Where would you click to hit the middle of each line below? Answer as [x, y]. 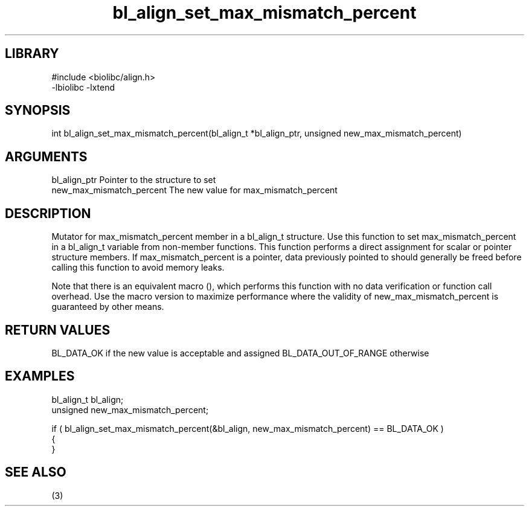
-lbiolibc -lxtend [83, 87]
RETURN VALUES [58, 330]
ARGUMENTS [46, 156]
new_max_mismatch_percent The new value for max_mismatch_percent [194, 190]
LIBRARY [32, 54]
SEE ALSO [36, 472]
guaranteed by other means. [108, 307]
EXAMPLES [40, 376]
